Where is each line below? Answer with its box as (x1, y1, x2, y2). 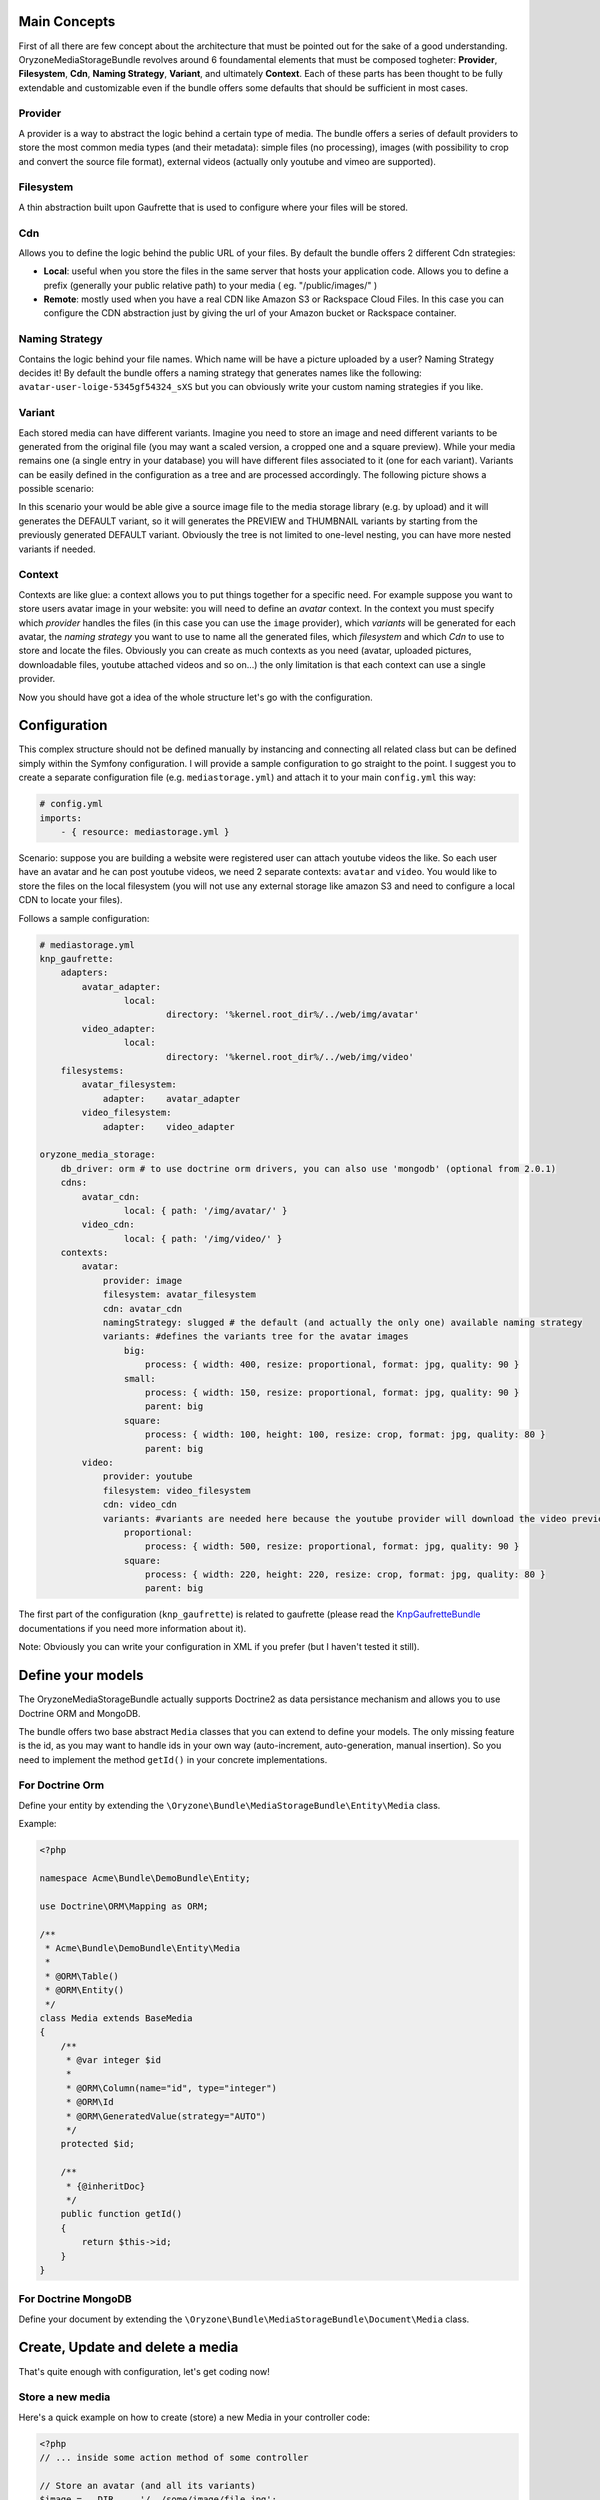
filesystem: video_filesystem (102, 1485, 251, 1496)
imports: (39, 812, 83, 824)
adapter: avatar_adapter (102, 1093, 240, 1104)
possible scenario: (18, 483, 95, 495)
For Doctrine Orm (18, 1778, 105, 1792)
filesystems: (60, 1065, 125, 1077)
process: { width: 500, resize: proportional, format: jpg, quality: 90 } (145, 1541, 520, 1552)
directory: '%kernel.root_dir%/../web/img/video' (165, 1051, 415, 1062)
